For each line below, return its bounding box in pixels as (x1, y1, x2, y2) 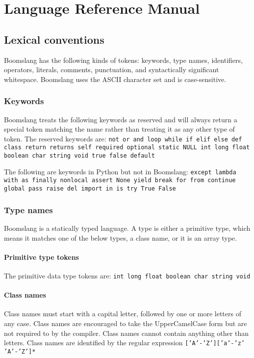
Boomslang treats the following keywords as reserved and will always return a (4, 114, 237, 124)
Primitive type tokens (4, 251, 79, 262)
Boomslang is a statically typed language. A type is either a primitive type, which (4, 222, 251, 233)
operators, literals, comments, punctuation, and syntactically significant (4, 64, 219, 75)
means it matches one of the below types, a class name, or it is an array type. (4, 232, 237, 243)
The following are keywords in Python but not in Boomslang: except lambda (4, 166, 236, 176)
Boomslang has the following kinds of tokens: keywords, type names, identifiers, (4, 55, 243, 65)
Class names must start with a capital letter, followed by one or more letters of (4, 308, 241, 319)
